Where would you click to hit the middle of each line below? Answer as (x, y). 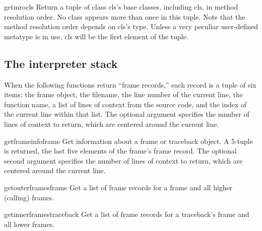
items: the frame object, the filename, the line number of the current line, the (123, 94)
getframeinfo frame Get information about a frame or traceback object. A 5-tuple (128, 141)
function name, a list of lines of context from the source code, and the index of (125, 104)
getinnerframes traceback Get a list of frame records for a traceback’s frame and (127, 214)
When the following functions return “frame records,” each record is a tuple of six (130, 84)
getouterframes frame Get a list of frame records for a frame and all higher (118, 187)
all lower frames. (29, 224)
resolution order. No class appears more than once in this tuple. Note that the (125, 16)
